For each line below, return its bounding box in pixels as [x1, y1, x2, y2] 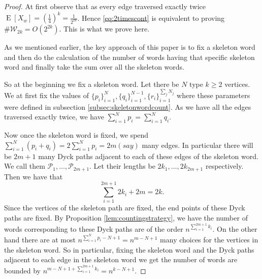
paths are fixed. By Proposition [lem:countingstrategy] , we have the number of [4, 212, 248, 223]
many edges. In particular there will [142, 139, 253, 150]
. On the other [212, 223, 257, 234]
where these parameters [177, 90, 250, 101]
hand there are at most [4, 234, 76, 245]
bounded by [4, 265, 41, 276]
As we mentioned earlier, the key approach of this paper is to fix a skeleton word [4, 42, 255, 52]
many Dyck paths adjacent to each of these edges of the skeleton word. [38, 150, 258, 161]
